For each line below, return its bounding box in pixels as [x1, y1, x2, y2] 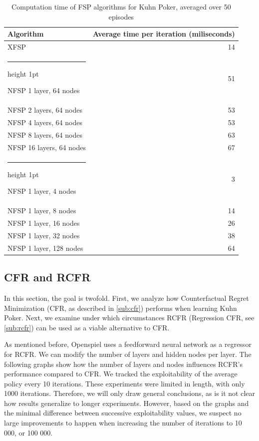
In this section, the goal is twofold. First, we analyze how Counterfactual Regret [4, 292, 249, 303]
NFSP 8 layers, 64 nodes [7, 130, 82, 140]
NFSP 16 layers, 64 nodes [7, 142, 86, 152]
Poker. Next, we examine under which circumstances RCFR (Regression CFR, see [4, 312, 255, 323]
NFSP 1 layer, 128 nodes [7, 242, 83, 253]
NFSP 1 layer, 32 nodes [7, 230, 80, 240]
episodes [108, 11, 134, 22]
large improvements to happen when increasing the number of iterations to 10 [4, 417, 242, 428]
